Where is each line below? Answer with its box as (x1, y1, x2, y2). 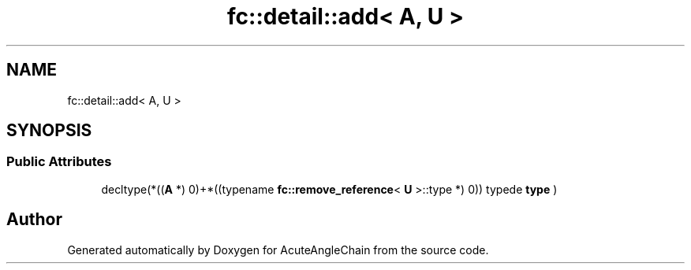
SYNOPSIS (6, 120, 92, 141)
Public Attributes (6, 153, 112, 170)
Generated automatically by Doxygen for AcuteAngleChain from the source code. (67, 242, 489, 257)
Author (6, 209, 62, 230)
